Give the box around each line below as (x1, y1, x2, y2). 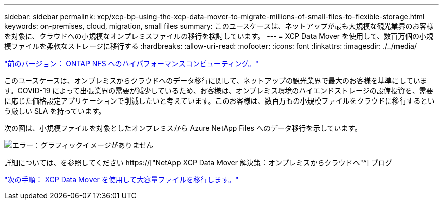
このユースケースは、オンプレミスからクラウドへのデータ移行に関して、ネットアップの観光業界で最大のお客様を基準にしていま (4, 76, 427, 85)
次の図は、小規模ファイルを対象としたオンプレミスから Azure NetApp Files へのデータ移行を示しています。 (4, 124, 362, 132)
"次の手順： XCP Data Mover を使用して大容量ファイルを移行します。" (4, 175, 239, 184)
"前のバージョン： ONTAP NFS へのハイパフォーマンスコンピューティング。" (4, 59, 259, 68)
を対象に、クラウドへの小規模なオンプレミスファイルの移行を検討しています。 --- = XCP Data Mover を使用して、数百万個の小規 (4, 32, 433, 40)
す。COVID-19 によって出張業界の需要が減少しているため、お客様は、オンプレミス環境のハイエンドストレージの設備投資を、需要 (4, 86, 433, 95)
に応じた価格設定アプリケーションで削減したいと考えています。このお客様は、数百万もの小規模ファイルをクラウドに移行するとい (4, 96, 435, 105)
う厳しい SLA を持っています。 (4, 107, 106, 115)
